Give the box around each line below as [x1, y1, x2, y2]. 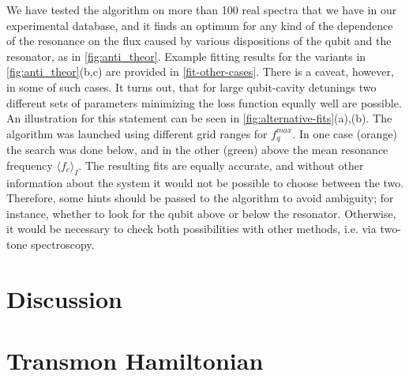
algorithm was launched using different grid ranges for [6, 125, 268, 141]
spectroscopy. [31, 235, 95, 252]
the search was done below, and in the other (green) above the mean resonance [6, 141, 388, 158]
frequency [6, 156, 53, 173]
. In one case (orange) [292, 125, 398, 141]
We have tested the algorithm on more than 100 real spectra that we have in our [6, 2, 397, 17]
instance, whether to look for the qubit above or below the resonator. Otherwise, [6, 205, 396, 221]
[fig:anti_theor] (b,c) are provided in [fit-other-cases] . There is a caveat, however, [6, 63, 394, 80]
